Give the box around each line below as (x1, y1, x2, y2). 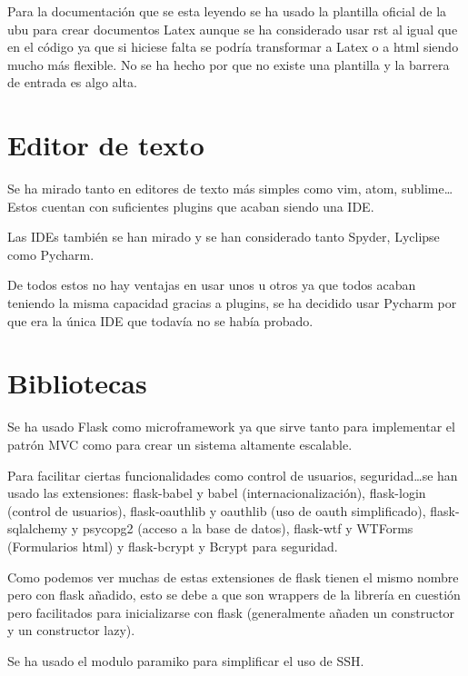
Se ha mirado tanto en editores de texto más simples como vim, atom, (7, 179, 398, 198)
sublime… (401, 179, 453, 198)
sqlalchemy (7, 519, 68, 538)
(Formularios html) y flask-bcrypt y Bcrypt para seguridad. (7, 536, 338, 555)
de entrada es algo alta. (7, 73, 137, 92)
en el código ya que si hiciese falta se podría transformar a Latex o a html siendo (7, 37, 459, 56)
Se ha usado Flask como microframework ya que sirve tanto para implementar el (7, 417, 455, 436)
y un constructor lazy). (7, 621, 135, 640)
